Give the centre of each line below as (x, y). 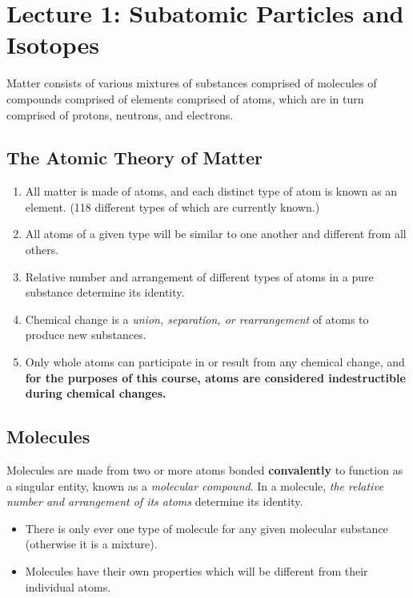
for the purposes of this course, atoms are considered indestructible (215, 377)
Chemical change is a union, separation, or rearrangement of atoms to (197, 319)
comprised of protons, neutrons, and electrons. (120, 114)
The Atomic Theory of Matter (135, 158)
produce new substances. (86, 335)
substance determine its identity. (105, 292)
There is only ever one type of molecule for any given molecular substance (206, 528)
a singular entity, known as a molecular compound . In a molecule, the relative (195, 485)
